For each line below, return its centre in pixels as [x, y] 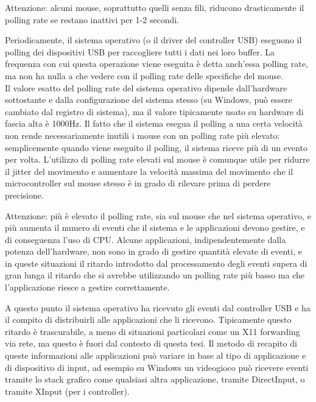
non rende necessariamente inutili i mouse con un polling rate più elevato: [142, 135]
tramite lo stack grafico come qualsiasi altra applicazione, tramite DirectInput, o [155, 379]
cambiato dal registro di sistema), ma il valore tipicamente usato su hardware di [154, 111]
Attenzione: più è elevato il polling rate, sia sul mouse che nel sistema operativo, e [158, 215]
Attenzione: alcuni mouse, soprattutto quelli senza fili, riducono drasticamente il [155, 7]
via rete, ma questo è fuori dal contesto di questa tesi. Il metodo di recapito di [151, 343]
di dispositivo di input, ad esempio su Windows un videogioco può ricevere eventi [157, 367]
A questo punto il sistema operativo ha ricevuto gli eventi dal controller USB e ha [158, 307]
